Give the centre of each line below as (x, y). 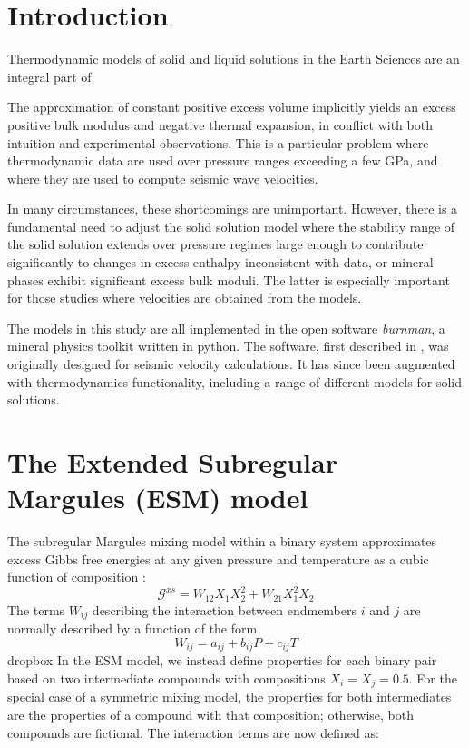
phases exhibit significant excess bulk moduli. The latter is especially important (229, 279)
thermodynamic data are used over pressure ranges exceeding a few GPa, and (223, 160)
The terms (36, 609)
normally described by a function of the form (132, 628)
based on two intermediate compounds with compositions (166, 678)
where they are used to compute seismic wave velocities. (163, 178)
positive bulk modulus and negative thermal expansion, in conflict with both (220, 124)
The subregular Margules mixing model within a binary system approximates (222, 541)
